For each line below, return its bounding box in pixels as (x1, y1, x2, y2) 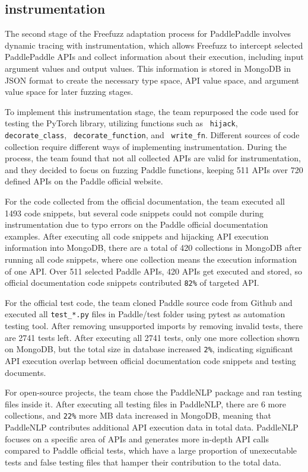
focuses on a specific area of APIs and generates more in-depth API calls (5, 432, 269, 445)
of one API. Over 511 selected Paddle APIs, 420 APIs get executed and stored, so (5, 264, 302, 277)
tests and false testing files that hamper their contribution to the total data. (5, 455, 282, 468)
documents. (5, 366, 46, 378)
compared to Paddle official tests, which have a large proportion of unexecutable (5, 444, 297, 457)
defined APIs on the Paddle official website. (5, 175, 163, 187)
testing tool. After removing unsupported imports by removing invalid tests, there (5, 320, 303, 332)
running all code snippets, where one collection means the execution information (5, 253, 297, 266)
